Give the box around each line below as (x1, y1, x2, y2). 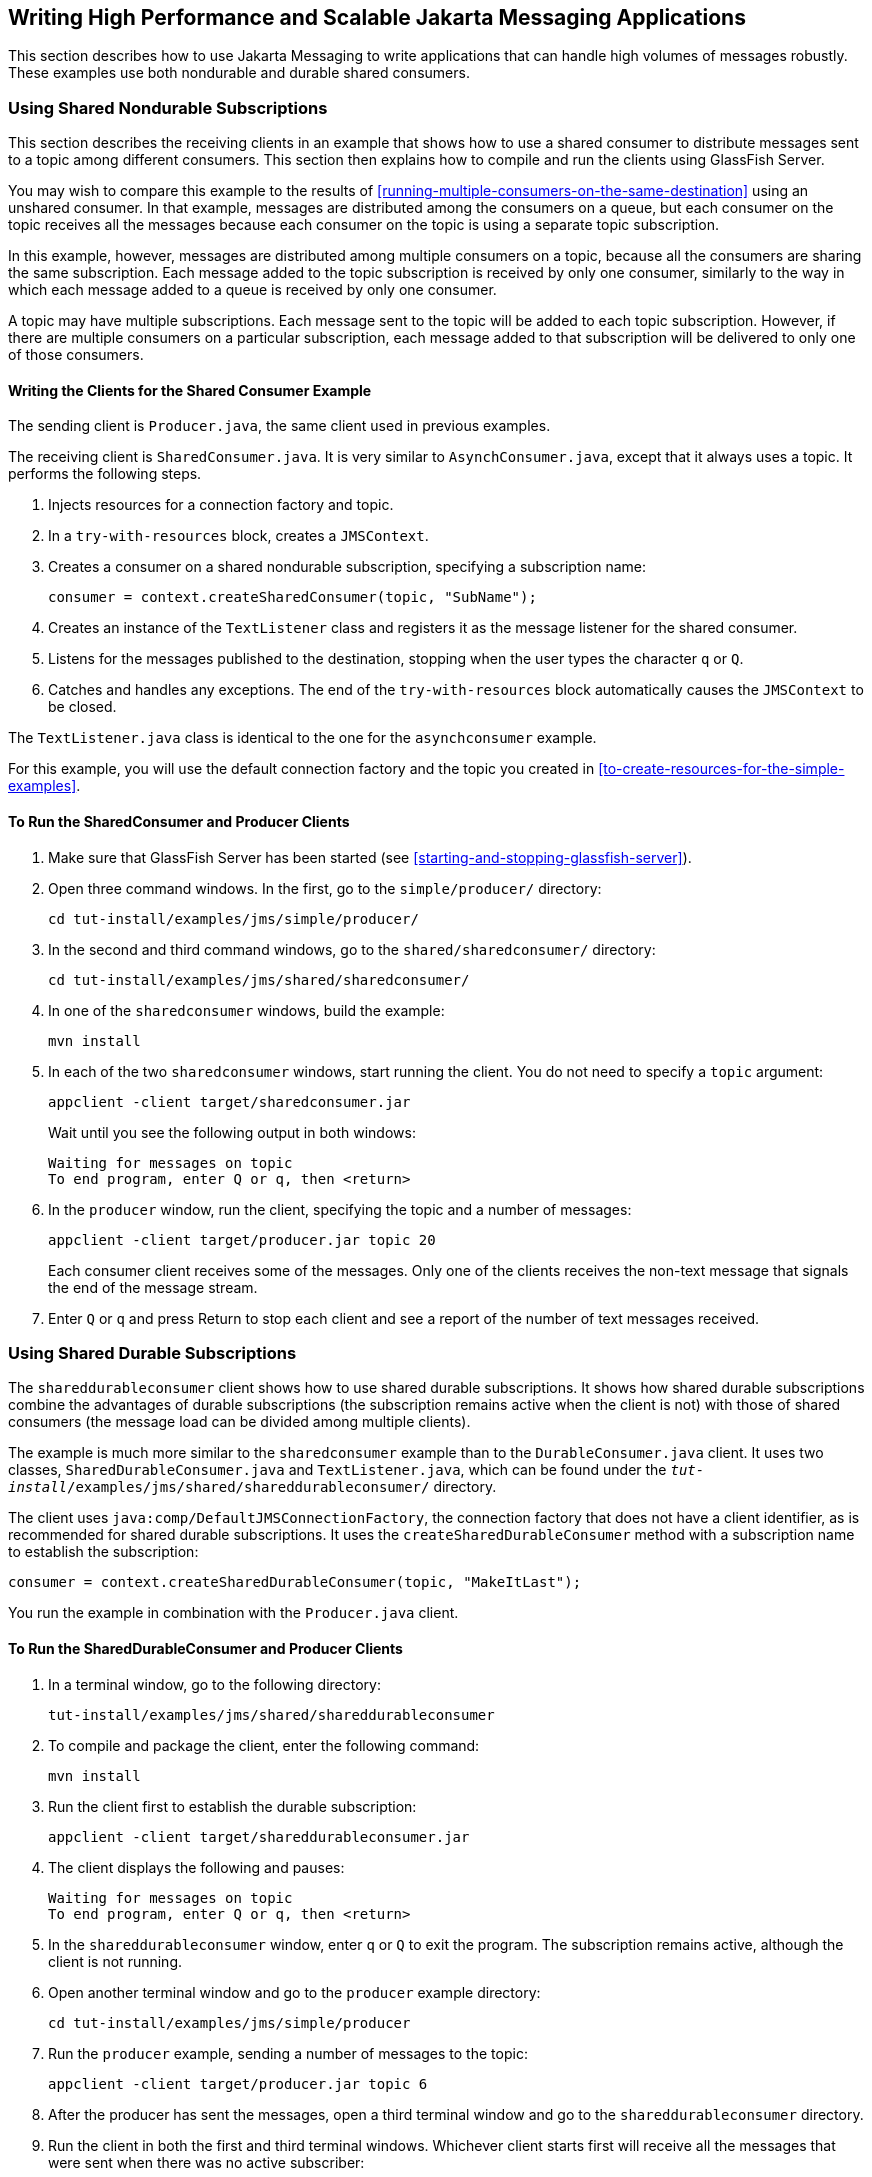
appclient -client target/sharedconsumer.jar (48, 1093, 411, 1110)
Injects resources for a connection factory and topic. (48, 496, 394, 514)
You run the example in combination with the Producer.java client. (8, 1604, 459, 1622)
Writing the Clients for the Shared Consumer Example (8, 381, 372, 399)
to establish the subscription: (8, 1543, 199, 1561)
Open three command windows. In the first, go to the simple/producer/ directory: (48, 879, 602, 897)
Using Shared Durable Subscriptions (8, 1342, 297, 1363)
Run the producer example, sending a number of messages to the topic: (48, 2044, 528, 2062)
